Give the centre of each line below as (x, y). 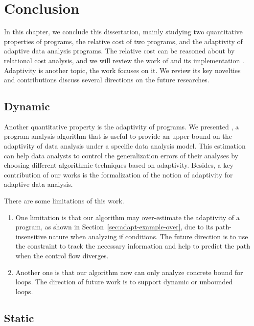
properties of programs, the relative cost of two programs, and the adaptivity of (123, 41)
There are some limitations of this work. (64, 201)
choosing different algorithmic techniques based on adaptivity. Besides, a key (119, 165)
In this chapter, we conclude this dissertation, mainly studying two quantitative (123, 32)
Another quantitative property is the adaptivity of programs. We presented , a (122, 126)
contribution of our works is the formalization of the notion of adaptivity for (118, 174)
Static (19, 317)
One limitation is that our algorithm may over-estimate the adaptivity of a (127, 217)
